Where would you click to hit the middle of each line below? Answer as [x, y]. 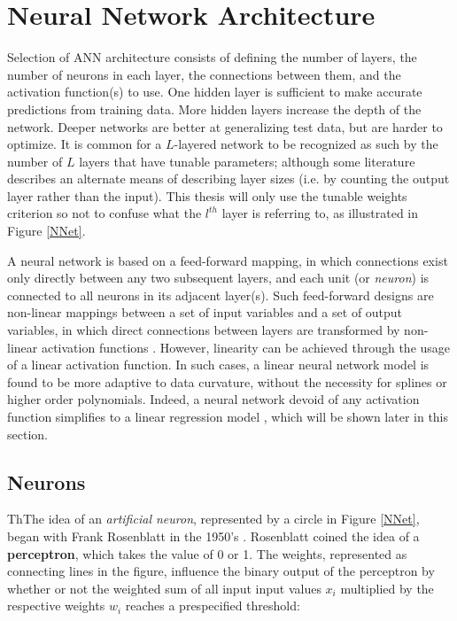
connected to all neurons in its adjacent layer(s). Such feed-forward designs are [221, 295]
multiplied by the [387, 588]
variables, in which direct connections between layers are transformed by [204, 330]
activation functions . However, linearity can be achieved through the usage [246, 347]
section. [27, 434]
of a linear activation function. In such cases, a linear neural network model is [218, 365]
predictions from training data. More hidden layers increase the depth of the [214, 109]
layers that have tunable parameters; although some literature [247, 161]
